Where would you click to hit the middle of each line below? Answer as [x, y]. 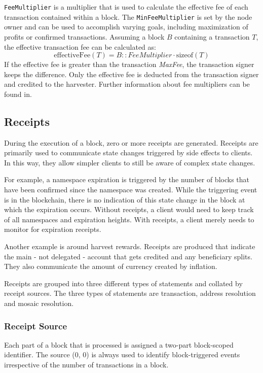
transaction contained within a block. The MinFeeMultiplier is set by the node [128, 16]
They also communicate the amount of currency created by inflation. [111, 266]
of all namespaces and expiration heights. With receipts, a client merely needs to [129, 219]
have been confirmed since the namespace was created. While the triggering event [131, 190]
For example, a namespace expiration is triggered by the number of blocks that [127, 179]
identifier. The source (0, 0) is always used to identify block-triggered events [122, 354]
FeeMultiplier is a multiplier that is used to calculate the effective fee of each [126, 7]
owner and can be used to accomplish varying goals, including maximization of [126, 27]
